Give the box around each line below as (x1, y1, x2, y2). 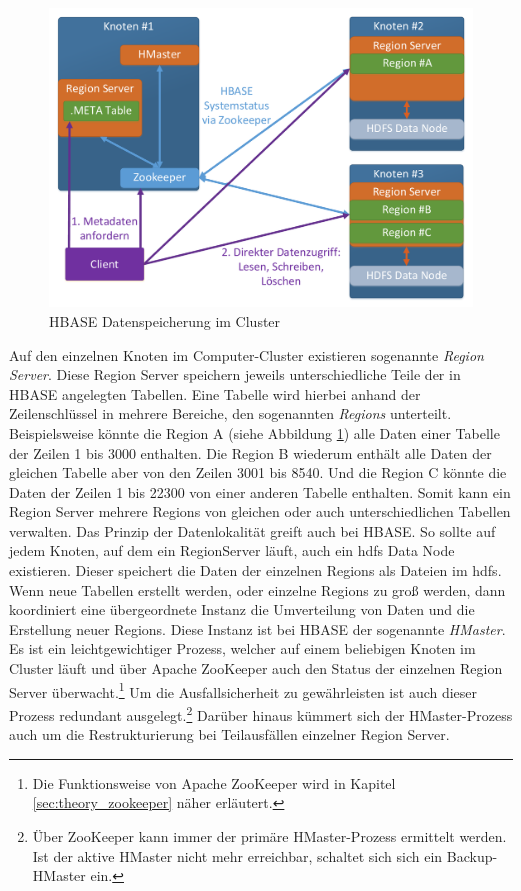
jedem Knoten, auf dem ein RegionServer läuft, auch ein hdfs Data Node (9, 540, 455, 561)
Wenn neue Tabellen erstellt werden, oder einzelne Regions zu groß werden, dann (9, 579, 506, 600)
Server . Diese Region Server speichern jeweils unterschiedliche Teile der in (9, 364, 461, 385)
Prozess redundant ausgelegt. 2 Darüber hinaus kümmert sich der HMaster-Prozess (9, 701, 513, 725)
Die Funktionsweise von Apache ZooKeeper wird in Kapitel (32, 772, 396, 793)
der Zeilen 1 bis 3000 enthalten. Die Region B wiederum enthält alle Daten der (9, 442, 492, 463)
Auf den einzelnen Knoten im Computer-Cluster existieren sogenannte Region (9, 344, 484, 365)
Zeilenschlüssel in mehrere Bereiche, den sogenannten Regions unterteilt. (9, 403, 452, 424)
